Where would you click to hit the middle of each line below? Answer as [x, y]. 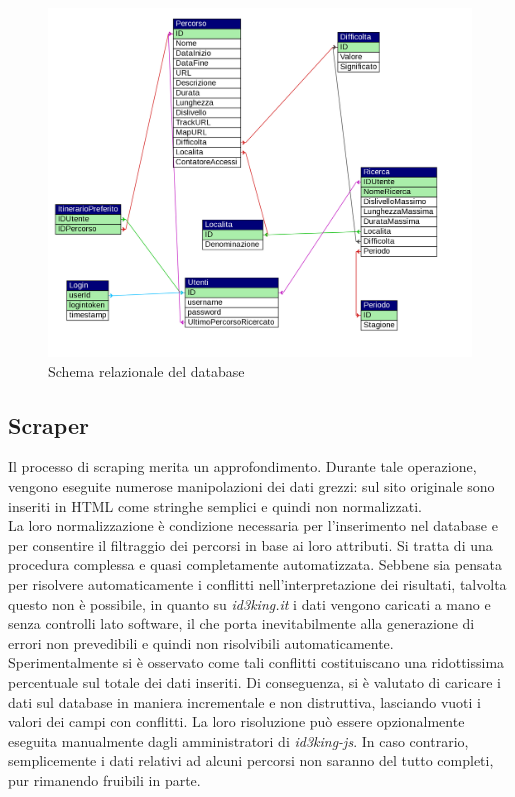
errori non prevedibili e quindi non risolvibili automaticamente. [201, 642]
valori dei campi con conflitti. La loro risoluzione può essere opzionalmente [236, 721]
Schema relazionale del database [146, 370]
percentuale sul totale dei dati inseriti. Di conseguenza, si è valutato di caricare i [254, 681]
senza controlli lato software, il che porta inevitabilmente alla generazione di [241, 623]
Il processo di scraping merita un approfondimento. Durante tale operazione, [242, 466]
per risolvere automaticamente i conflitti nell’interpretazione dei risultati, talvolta [257, 584]
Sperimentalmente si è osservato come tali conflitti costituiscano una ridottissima [256, 662]
